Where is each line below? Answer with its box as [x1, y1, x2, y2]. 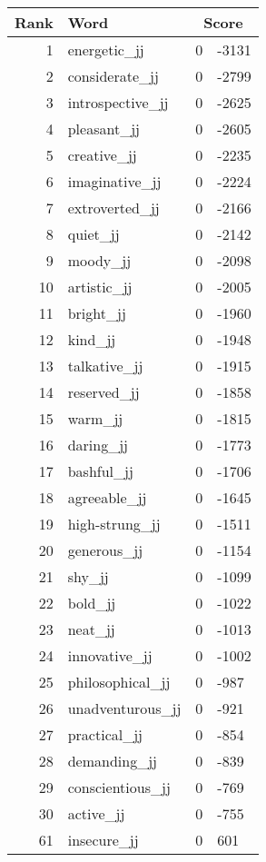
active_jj [67, 803, 125, 824]
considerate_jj [67, 65, 159, 86]
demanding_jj [67, 750, 157, 771]
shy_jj [67, 566, 109, 587]
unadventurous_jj [67, 698, 182, 718]
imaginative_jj [67, 171, 162, 192]
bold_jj [67, 592, 116, 613]
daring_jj [67, 434, 129, 455]
